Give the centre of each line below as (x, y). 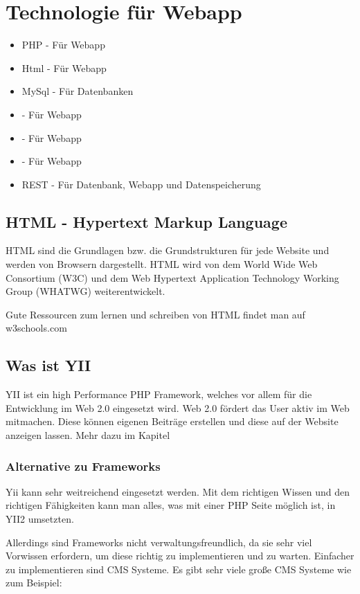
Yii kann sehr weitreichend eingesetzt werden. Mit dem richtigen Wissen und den (178, 491)
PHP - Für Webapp (63, 45)
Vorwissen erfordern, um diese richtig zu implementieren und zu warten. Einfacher (180, 556)
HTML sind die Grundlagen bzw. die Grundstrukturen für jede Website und (168, 250)
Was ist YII (48, 365)
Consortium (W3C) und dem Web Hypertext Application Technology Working (172, 277)
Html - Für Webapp (64, 67)
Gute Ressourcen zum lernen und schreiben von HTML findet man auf (155, 314)
